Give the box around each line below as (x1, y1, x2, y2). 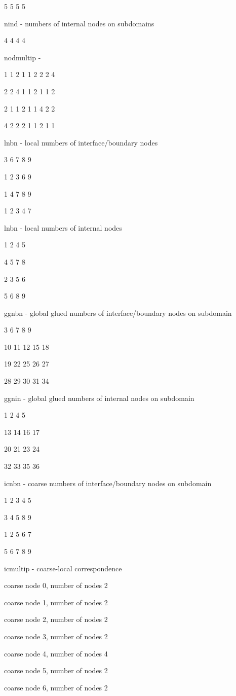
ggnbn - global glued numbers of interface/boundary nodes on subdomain (4, 307, 232, 318)
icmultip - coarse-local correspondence (4, 563, 122, 573)
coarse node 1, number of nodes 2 (4, 597, 108, 607)
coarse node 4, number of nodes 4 (4, 648, 108, 658)
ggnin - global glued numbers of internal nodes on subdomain (4, 392, 194, 403)
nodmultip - (4, 52, 41, 62)
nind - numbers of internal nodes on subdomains (4, 18, 154, 28)
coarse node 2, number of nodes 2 (4, 614, 108, 625)
